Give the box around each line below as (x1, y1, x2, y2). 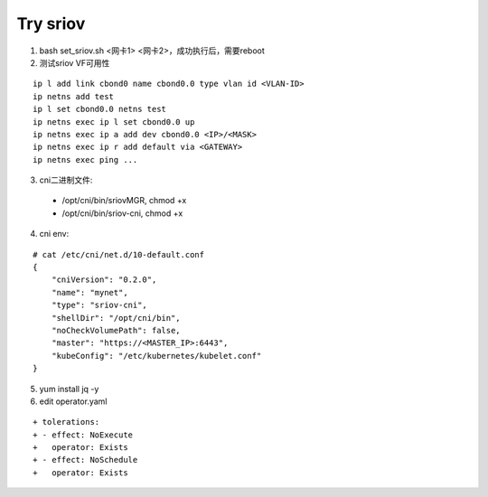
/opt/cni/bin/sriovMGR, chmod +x (61, 195, 187, 206)
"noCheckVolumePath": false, (51, 325, 181, 335)
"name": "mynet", (51, 287, 128, 297)
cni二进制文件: (39, 174, 93, 185)
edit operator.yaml (39, 396, 108, 407)
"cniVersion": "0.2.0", (51, 275, 157, 285)
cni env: (39, 229, 70, 239)
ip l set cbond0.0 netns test (33, 104, 167, 115)
